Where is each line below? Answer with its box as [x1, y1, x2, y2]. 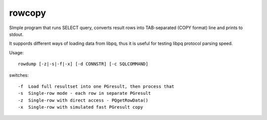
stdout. [9, 31, 24, 37]
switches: [9, 72, 29, 78]
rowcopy [9, 7, 46, 18]
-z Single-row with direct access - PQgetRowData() [18, 97, 148, 103]
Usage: [9, 49, 24, 55]
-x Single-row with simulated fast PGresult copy [18, 104, 143, 110]
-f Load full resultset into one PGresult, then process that [18, 83, 175, 89]
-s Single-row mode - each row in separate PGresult [18, 90, 151, 96]
